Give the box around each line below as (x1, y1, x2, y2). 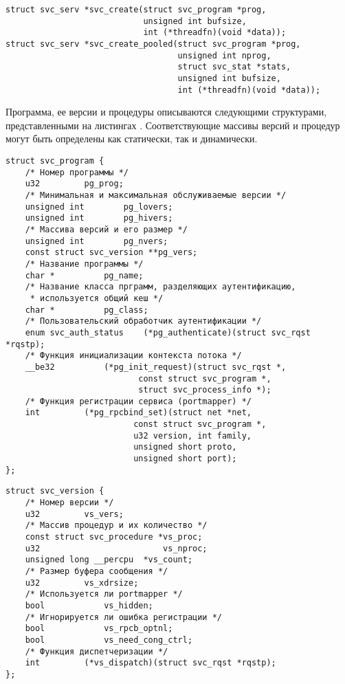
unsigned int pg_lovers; (25, 201, 173, 212)
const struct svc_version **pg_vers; (25, 247, 198, 258)
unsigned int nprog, (177, 50, 271, 60)
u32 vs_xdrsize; (25, 577, 139, 588)
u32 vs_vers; (25, 509, 124, 519)
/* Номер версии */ (25, 498, 114, 508)
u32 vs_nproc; (25, 543, 208, 553)
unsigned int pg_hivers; (25, 213, 173, 223)
